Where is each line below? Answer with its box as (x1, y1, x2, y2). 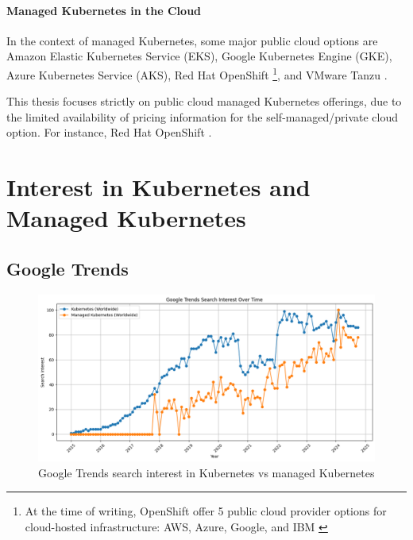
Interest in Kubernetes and (6, 171, 311, 203)
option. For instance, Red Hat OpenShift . (6, 124, 212, 141)
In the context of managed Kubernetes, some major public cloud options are (6, 32, 378, 48)
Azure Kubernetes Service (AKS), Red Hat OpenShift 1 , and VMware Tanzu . (6, 64, 388, 83)
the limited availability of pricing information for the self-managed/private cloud (6, 108, 399, 125)
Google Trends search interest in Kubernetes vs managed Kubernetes (38, 464, 375, 480)
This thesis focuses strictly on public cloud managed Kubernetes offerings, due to (6, 93, 402, 110)
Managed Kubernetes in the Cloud (6, 2, 202, 18)
